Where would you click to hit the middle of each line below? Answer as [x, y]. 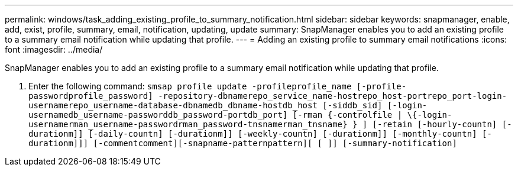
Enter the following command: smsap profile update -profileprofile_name [190, 86]
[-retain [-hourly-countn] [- [442, 124]
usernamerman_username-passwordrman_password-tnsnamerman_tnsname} [188, 124]
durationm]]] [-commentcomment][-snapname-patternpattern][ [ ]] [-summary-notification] [243, 143]
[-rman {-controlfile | [347, 115]
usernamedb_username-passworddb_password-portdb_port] [158, 115]
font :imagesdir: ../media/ [54, 49]
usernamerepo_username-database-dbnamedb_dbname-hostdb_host [173, 105]
